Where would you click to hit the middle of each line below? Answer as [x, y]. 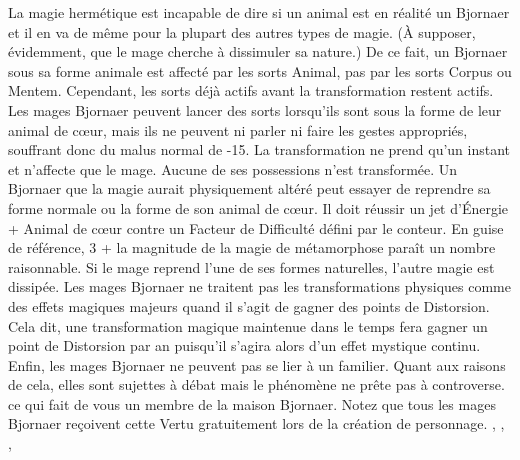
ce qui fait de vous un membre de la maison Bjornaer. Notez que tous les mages [252, 403]
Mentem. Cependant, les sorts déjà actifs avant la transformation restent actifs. [251, 90]
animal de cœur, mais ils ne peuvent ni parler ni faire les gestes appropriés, [238, 129]
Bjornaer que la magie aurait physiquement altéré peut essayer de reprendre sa [249, 188]
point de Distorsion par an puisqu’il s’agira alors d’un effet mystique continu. [244, 345]
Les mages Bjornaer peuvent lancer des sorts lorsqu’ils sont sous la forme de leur [255, 109]
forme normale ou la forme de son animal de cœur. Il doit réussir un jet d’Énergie [258, 207]
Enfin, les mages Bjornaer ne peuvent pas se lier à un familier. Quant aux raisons [257, 364]
